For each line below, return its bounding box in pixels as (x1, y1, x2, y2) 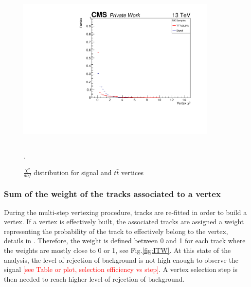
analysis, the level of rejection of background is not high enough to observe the (4, 254, 238, 265)
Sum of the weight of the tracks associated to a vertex (4, 188, 221, 200)
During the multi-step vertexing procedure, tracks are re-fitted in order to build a (4, 207, 247, 217)
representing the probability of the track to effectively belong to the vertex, (4, 226, 228, 236)
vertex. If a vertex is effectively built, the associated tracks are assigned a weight (4, 216, 244, 227)
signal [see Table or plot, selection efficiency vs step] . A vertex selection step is (4, 264, 238, 274)
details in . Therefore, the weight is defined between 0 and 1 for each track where (4, 235, 246, 246)
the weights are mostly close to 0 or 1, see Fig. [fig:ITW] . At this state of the (4, 245, 231, 255)
